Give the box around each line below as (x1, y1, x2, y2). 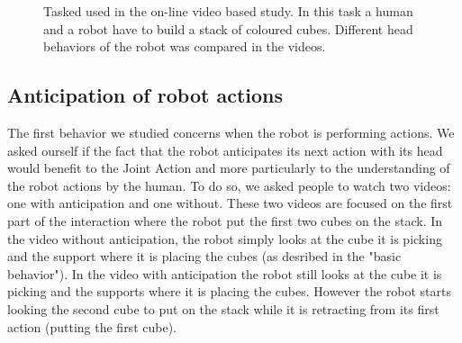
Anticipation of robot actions (7, 81, 283, 109)
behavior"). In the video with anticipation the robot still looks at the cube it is (7, 264, 442, 283)
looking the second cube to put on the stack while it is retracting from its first (7, 299, 439, 318)
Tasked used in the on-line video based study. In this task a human (43, 2, 413, 20)
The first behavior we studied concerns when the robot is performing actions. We (7, 122, 455, 141)
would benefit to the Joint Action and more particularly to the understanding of (7, 158, 450, 177)
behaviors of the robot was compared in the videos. (43, 37, 326, 56)
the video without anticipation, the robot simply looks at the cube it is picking (7, 229, 442, 248)
